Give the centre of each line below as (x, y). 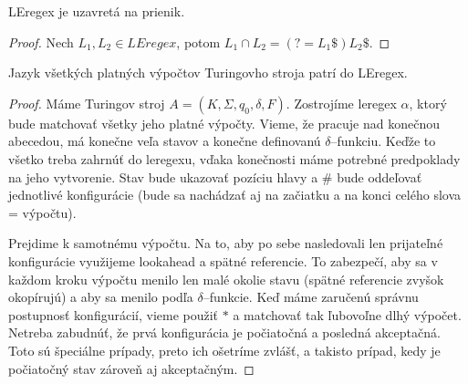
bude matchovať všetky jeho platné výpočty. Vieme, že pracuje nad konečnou (224, 123)
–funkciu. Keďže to (383, 141)
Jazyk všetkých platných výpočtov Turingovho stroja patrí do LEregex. (208, 73)
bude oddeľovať (380, 176)
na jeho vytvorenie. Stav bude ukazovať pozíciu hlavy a (163, 176)
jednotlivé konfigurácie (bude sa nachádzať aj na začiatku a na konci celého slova (235, 195)
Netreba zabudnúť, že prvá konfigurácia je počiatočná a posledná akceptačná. (224, 332)
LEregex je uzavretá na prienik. (97, 11)
